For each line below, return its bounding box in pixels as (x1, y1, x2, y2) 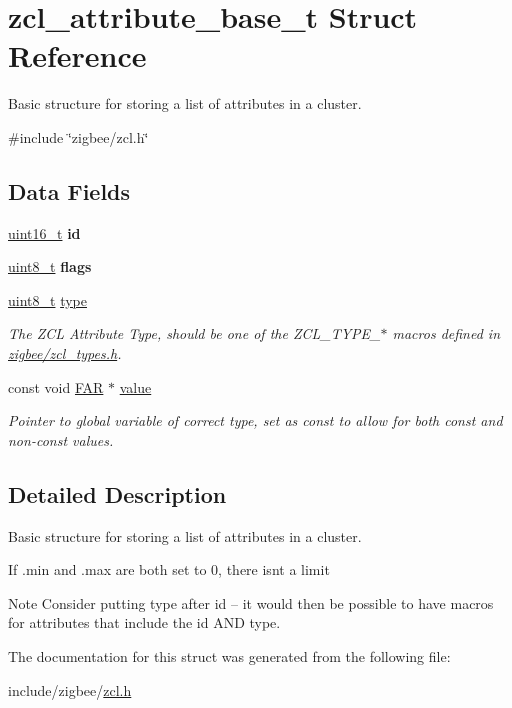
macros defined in (392, 323, 501, 344)
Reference (8, 35, 147, 76)
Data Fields (8, 175, 131, 206)
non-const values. (8, 429, 114, 450)
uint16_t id (8, 222, 81, 243)
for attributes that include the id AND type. (8, 612, 281, 633)
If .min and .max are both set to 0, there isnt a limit (8, 559, 330, 580)
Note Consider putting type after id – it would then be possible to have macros (8, 592, 494, 613)
